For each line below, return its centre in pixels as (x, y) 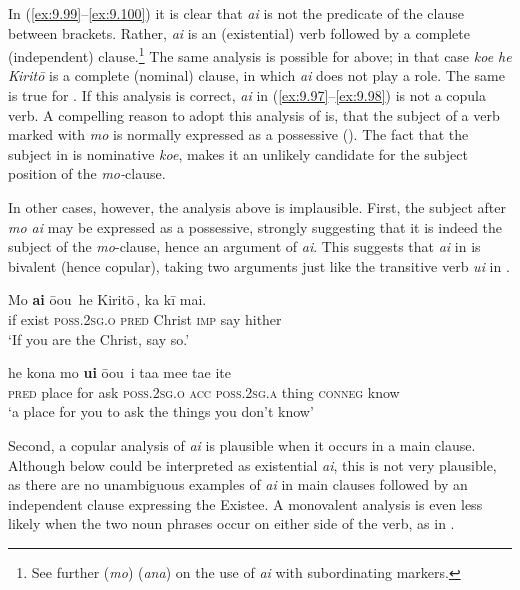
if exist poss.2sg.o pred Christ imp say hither (145, 318)
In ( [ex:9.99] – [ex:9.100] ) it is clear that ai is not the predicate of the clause (236, 13)
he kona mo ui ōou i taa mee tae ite (119, 372)
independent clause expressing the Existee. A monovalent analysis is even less (245, 503)
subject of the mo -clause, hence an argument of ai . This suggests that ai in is (244, 246)
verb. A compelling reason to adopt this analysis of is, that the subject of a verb (254, 114)
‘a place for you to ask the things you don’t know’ (161, 411)
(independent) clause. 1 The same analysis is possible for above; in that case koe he (260, 54)
